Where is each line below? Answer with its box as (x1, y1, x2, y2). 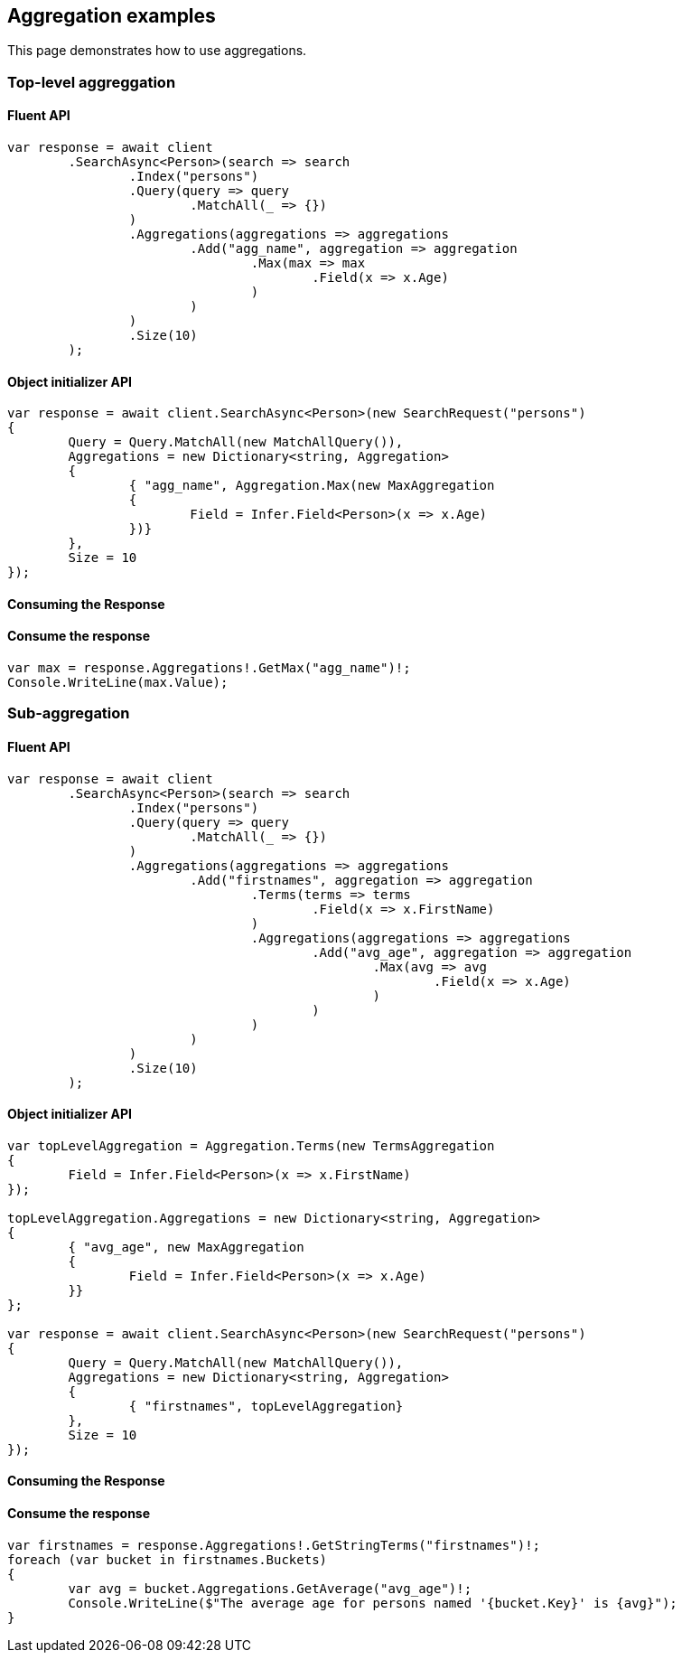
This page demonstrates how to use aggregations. (7, 42, 307, 59)
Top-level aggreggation (7, 72, 176, 91)
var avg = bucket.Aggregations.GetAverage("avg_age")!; (68, 1580, 472, 1596)
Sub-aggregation (7, 704, 130, 723)
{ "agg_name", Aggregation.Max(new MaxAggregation (128, 478, 495, 493)
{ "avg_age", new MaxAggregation (68, 1239, 304, 1254)
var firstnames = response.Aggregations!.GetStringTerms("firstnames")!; (7, 1537, 541, 1552)
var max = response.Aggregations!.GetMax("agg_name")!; (7, 661, 411, 676)
